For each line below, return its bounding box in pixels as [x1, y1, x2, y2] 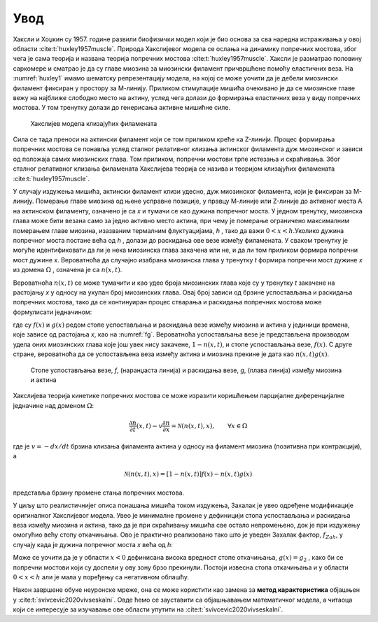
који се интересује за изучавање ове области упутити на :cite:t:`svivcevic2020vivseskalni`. [13, 605, 283, 614]
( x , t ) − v [136, 422, 163, 430]
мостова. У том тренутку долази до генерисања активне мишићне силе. [13, 104, 231, 112]
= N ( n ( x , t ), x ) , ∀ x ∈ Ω [171, 422, 248, 430]
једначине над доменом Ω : [13, 401, 94, 409]
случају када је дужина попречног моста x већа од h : [13, 540, 173, 549]
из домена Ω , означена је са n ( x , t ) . [13, 266, 122, 274]
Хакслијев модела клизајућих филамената [30, 119, 157, 127]
